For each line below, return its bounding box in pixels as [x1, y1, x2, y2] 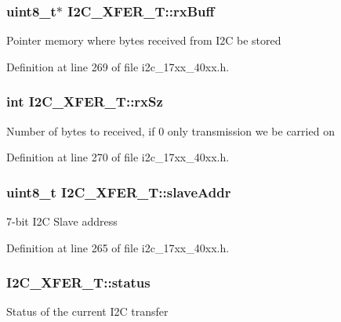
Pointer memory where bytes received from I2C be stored [6, 32, 281, 49]
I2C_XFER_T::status [6, 273, 151, 292]
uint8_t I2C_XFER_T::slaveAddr [6, 182, 231, 201]
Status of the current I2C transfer [6, 303, 169, 320]
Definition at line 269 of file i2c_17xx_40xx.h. [6, 58, 230, 74]
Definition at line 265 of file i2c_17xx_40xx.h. [6, 239, 230, 255]
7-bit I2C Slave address [6, 213, 118, 230]
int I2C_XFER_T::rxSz [6, 92, 163, 111]
